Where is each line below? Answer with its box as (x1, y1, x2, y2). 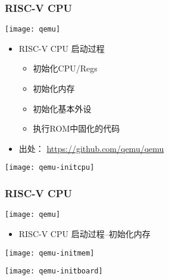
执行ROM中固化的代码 (33, 122, 120, 135)
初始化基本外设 (33, 102, 92, 114)
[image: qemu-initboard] (5, 267, 103, 276)
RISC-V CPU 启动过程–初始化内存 (18, 227, 151, 239)
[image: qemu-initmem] (5, 248, 95, 257)
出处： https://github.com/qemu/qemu (18, 142, 164, 154)
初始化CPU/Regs (33, 62, 98, 74)
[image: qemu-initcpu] (5, 163, 95, 172)
